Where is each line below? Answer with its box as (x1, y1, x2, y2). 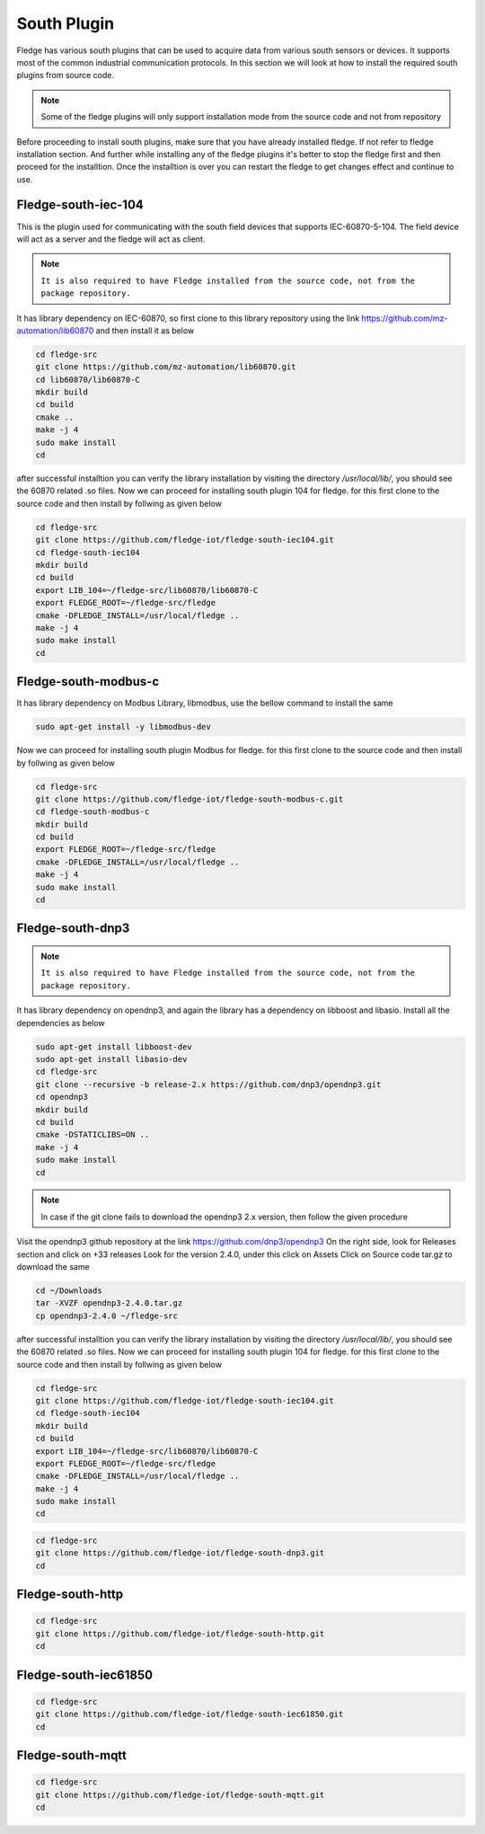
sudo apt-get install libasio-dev (35, 1054, 188, 1064)
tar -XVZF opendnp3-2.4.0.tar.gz (35, 1298, 183, 1308)
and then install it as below (95, 324, 195, 336)
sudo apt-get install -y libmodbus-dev (35, 722, 211, 732)
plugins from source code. (16, 70, 114, 81)
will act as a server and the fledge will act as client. (16, 234, 206, 244)
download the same (16, 1262, 90, 1272)
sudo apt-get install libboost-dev (35, 1041, 192, 1051)
